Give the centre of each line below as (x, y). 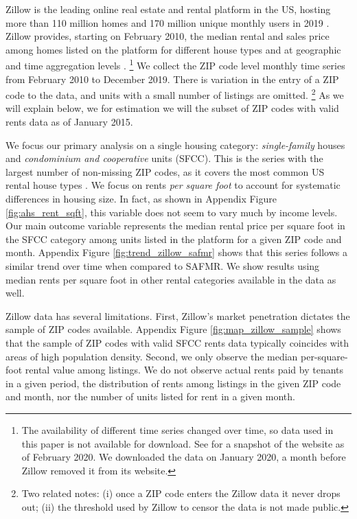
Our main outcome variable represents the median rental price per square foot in (175, 226)
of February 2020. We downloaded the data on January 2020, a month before (184, 457)
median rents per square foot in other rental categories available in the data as (171, 279)
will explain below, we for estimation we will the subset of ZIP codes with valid (172, 108)
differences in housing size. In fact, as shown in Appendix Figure (141, 199)
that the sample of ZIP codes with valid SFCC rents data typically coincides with (177, 342)
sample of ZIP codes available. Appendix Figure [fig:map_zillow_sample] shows (173, 329)
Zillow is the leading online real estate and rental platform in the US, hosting (168, 9)
